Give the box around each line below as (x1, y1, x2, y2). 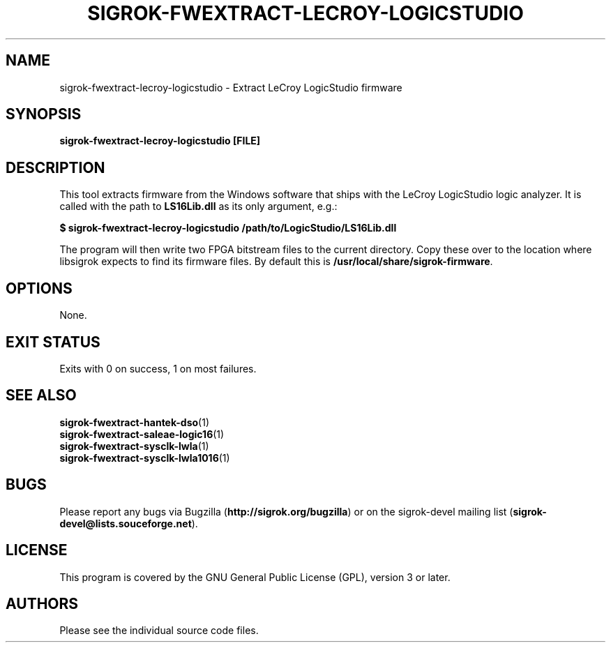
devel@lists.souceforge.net (59, 517, 192, 529)
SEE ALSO (6, 386, 77, 405)
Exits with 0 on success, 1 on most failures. (59, 362, 257, 375)
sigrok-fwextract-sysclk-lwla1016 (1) (59, 451, 230, 464)
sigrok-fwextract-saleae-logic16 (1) (59, 428, 225, 440)
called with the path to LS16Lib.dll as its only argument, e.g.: (59, 200, 338, 213)
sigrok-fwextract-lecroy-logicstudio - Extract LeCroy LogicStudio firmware (59, 81, 402, 93)
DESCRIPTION (6, 158, 105, 176)
